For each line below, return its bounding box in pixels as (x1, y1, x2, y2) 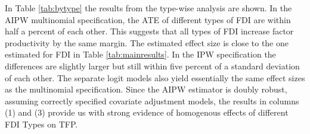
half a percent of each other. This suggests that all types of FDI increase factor (5, 25, 294, 37)
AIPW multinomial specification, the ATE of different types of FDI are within (5, 13, 291, 25)
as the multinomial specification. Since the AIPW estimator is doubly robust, (5, 83, 287, 95)
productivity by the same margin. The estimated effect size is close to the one (5, 36, 289, 49)
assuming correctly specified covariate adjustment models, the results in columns (5, 94, 299, 107)
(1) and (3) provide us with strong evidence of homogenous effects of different (5, 106, 289, 119)
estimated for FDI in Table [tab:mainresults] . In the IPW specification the (5, 48, 276, 60)
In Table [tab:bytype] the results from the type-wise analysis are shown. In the (5, 2, 292, 14)
